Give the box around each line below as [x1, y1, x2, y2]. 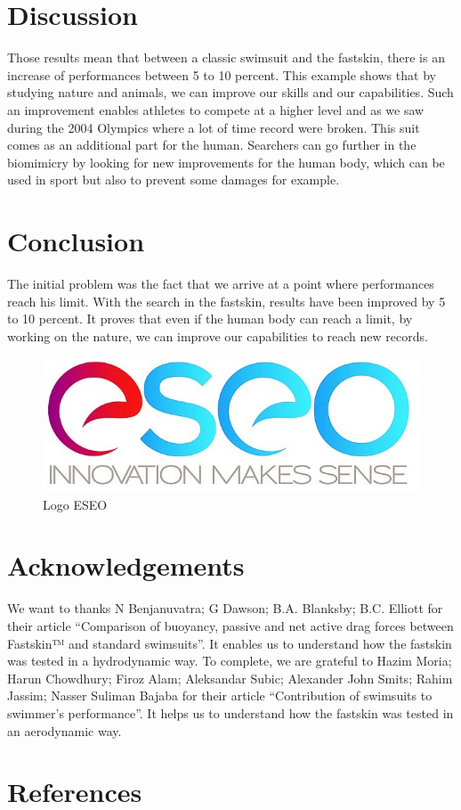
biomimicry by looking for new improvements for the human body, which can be [7, 152, 445, 171]
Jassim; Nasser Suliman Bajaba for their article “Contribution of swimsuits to [7, 686, 433, 705]
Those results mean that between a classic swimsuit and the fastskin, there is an [7, 48, 445, 67]
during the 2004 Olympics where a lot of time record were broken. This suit [7, 118, 420, 136]
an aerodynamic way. [7, 721, 122, 740]
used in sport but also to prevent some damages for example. [7, 170, 340, 189]
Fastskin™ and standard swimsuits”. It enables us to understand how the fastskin [7, 634, 452, 652]
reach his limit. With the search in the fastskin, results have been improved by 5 [7, 291, 446, 310]
